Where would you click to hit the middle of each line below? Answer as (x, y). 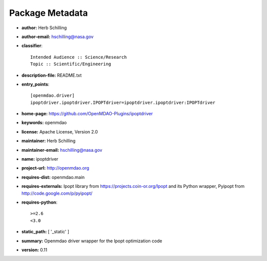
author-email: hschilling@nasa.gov (58, 37)
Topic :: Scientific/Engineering (71, 64)
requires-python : (40, 202)
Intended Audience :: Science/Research (79, 57)
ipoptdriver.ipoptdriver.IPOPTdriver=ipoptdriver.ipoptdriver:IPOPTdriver (123, 102)
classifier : (32, 46)
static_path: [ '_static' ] (45, 232)
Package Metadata (48, 13)
